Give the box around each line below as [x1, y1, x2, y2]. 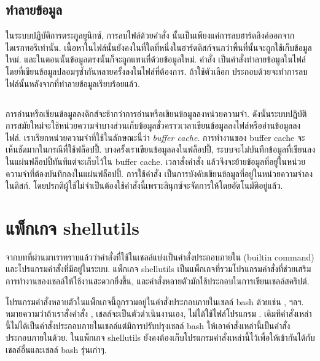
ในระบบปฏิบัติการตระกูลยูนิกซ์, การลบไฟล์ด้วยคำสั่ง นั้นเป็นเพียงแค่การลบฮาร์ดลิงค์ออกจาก [6, 29, 295, 42]
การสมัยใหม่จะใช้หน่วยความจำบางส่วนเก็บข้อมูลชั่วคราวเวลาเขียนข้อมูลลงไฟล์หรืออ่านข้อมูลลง [6, 119, 301, 132]
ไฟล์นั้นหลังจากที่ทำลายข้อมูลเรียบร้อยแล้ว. [6, 77, 140, 89]
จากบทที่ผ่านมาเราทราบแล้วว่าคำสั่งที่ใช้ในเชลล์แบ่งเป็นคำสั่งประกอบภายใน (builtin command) [6, 250, 314, 263]
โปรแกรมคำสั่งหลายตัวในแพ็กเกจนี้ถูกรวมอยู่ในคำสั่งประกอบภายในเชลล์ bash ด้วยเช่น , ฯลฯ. [6, 295, 304, 308]
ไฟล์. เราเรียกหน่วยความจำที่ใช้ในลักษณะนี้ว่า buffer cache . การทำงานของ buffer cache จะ [6, 131, 305, 143]
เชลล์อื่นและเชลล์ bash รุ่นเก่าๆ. [6, 343, 107, 355]
